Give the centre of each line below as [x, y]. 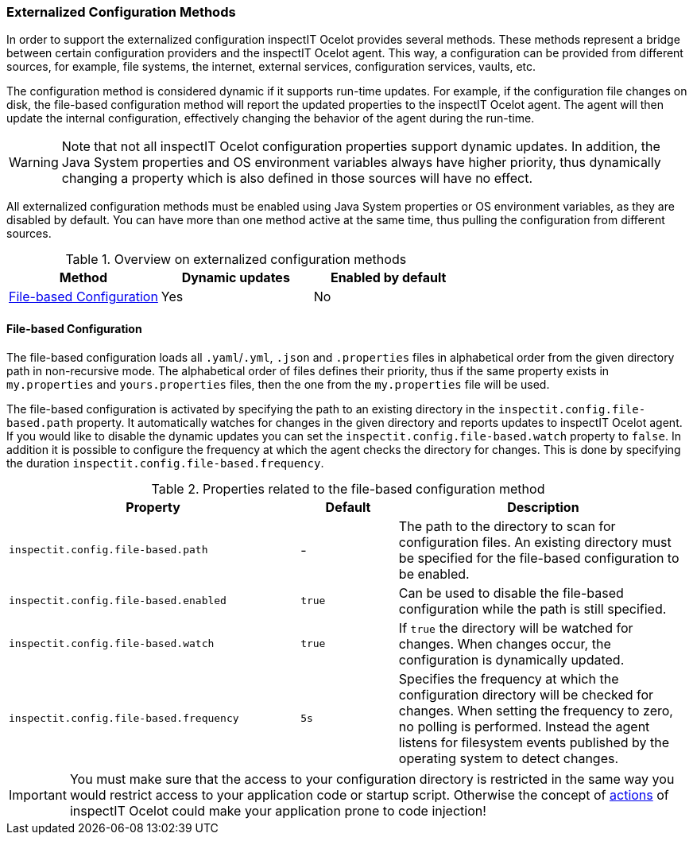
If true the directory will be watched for [516, 628]
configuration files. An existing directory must [535, 542]
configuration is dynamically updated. [511, 659]
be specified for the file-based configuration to [539, 558]
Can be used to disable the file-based [511, 593]
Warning [34, 163]
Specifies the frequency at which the [509, 678]
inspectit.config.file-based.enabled [118, 601]
